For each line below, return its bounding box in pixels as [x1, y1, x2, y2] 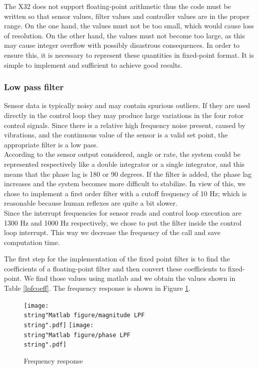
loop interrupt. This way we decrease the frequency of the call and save [4, 227, 221, 238]
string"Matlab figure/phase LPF [24, 331, 130, 339]
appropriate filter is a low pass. [4, 139, 98, 149]
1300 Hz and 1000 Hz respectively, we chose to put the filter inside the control [4, 217, 242, 228]
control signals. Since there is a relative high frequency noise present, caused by [4, 120, 246, 130]
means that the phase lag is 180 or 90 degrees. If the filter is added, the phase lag [4, 168, 252, 179]
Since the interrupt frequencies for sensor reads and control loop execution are [4, 207, 242, 218]
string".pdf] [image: [24, 321, 94, 329]
